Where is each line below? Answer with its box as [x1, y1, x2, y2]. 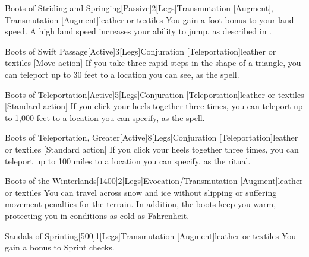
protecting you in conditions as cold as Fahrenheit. [5, 209, 190, 221]
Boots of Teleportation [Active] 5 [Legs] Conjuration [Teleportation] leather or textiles [5, 88, 304, 100]
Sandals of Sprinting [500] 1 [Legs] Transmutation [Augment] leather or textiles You [5, 229, 297, 242]
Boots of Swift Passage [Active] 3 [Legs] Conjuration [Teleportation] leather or [5, 45, 276, 57]
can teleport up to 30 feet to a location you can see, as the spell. [5, 68, 239, 80]
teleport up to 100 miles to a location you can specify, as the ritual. [5, 154, 251, 167]
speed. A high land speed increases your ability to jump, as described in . [5, 25, 272, 37]
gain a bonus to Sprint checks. [5, 241, 115, 253]
